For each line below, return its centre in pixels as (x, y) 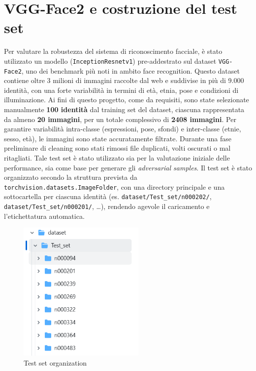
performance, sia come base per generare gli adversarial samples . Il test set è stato (128, 167)
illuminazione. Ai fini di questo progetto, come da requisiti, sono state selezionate (127, 100)
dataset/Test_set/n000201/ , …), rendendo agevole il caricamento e (107, 206)
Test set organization (55, 363)
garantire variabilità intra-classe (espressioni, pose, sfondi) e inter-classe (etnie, (123, 129)
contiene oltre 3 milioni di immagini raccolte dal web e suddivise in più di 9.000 (124, 80)
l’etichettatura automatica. (44, 216)
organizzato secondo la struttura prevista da (71, 177)
